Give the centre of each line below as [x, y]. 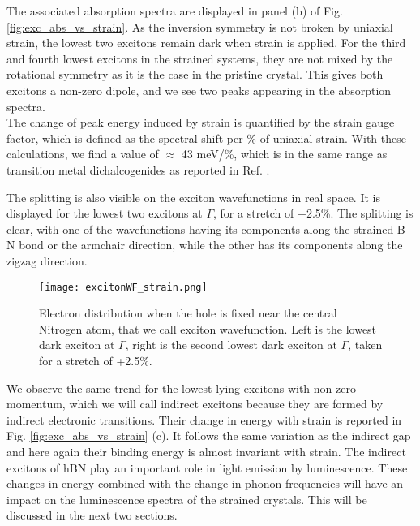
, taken [365, 345]
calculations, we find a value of [83, 154]
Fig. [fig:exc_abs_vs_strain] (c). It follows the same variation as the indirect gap [209, 435]
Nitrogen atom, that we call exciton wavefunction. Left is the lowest [208, 328]
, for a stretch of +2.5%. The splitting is [313, 213]
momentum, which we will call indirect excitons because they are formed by [195, 404]
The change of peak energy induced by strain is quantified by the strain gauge [201, 122]
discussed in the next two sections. [92, 515]
